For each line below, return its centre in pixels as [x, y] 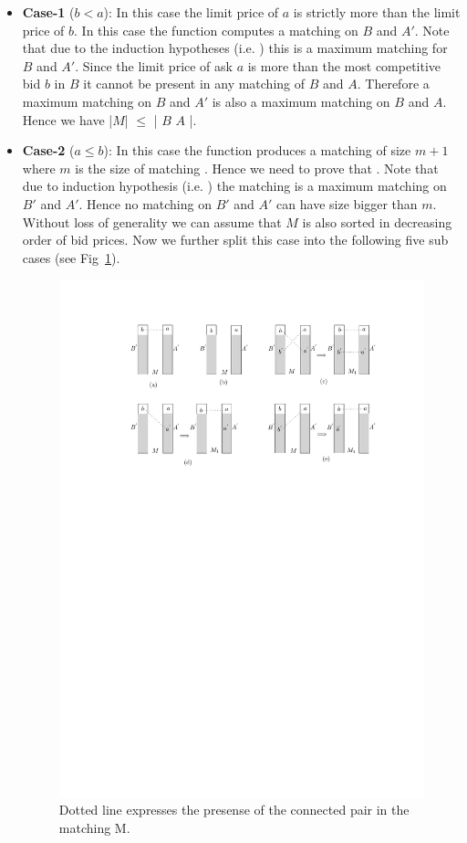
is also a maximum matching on [301, 101]
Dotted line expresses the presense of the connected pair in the [234, 810]
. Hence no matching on [145, 203]
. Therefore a [393, 84]
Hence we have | [67, 119]
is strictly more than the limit [377, 12]
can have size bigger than [347, 203]
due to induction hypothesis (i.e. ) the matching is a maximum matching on [234, 186]
